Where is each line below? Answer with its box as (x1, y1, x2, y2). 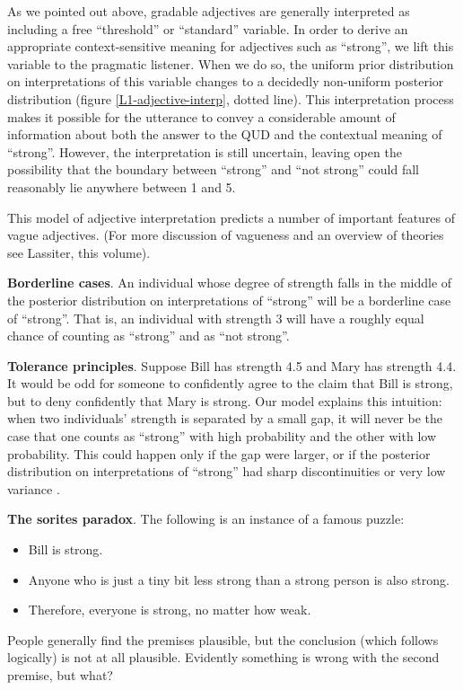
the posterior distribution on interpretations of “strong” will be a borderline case (7, 290, 451, 309)
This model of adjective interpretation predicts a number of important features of (7, 208, 456, 226)
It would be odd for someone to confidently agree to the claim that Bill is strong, (7, 374, 453, 393)
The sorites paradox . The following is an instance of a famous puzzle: (7, 509, 405, 528)
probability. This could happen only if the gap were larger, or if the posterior (7, 444, 431, 463)
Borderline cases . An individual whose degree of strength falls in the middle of (7, 273, 452, 292)
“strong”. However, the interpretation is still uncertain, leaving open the (7, 142, 402, 161)
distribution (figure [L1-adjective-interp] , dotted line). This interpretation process (7, 89, 454, 108)
